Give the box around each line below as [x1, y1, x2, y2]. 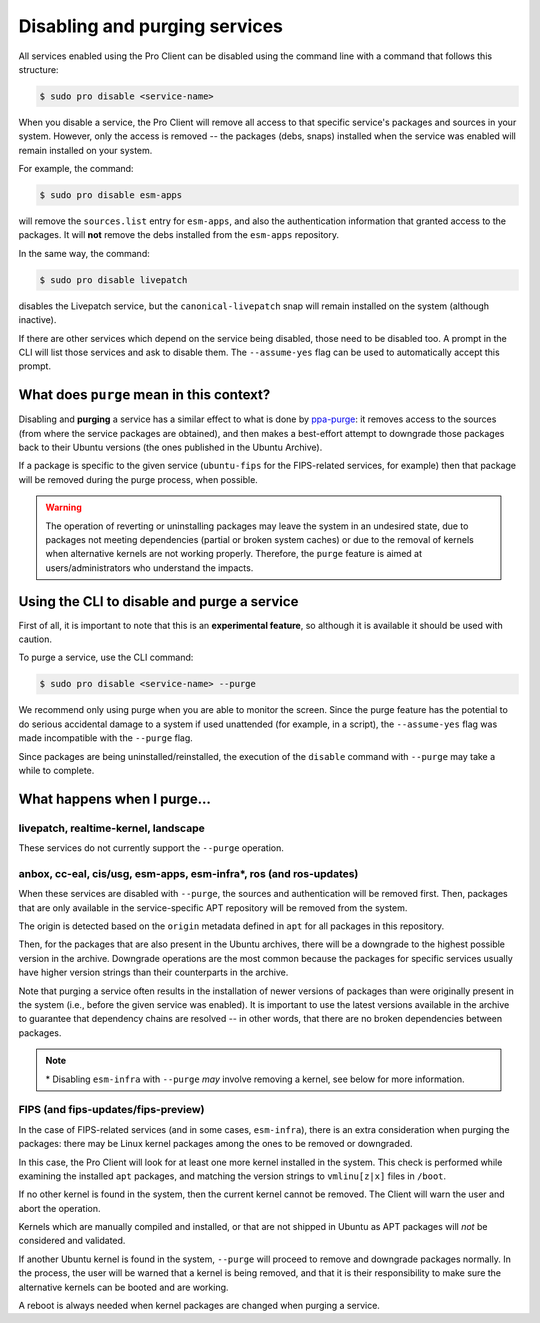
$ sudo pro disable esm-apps [39, 190, 183, 201]
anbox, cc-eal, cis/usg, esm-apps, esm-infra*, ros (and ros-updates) [18, 866, 359, 880]
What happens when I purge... [18, 790, 212, 807]
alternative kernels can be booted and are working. [18, 1281, 229, 1293]
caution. [18, 633, 52, 645]
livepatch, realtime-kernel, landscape [18, 821, 205, 835]
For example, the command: [18, 163, 134, 175]
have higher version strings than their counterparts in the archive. [18, 966, 289, 979]
